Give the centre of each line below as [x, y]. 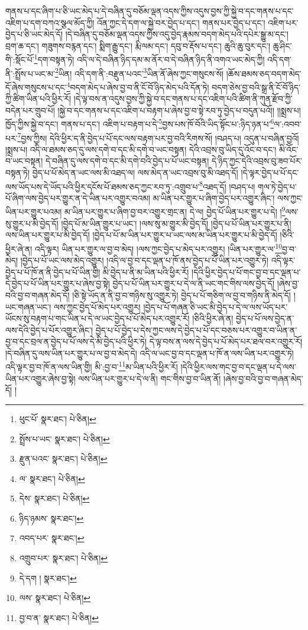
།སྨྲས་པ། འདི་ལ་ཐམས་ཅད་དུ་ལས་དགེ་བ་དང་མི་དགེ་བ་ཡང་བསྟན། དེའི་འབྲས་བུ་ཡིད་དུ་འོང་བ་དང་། [141, 149]
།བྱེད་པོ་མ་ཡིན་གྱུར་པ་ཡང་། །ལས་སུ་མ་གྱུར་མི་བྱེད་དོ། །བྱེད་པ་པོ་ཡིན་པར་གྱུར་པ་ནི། [176, 223]
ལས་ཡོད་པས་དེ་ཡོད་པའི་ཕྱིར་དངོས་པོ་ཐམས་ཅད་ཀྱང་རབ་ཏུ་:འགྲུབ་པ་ [103, 186]
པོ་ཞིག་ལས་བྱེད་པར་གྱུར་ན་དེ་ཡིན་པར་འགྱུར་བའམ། [78, 197]
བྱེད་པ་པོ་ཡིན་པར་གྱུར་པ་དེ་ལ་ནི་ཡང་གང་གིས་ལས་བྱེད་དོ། [194, 283]
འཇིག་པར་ [283, 22]
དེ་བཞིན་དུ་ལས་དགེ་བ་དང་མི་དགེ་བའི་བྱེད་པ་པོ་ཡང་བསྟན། [127, 161]
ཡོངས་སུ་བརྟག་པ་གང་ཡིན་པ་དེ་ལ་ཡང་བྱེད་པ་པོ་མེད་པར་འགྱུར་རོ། [98, 318]
